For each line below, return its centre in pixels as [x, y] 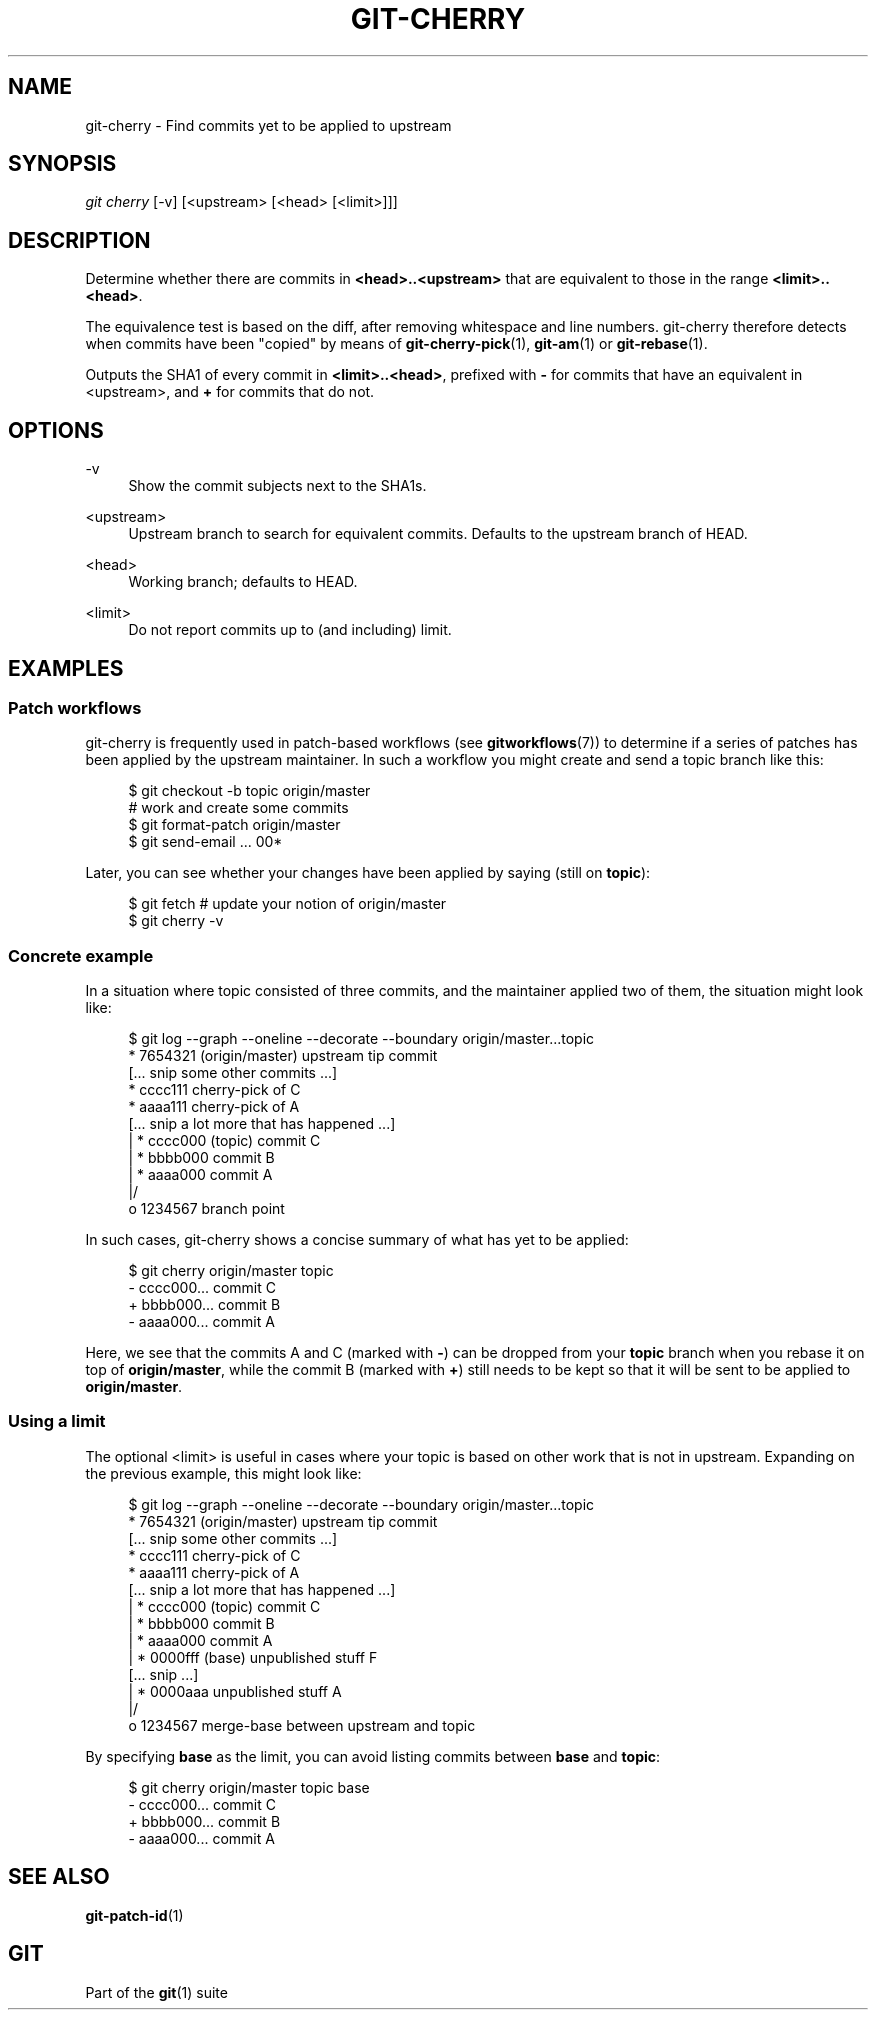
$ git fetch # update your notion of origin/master [287, 904]
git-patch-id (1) [134, 1915]
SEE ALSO [59, 1877]
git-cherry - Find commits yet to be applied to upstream [268, 125]
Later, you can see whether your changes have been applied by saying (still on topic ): [368, 873]
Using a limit [57, 1421]
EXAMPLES [66, 668]
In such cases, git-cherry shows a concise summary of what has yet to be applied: [357, 1240]
